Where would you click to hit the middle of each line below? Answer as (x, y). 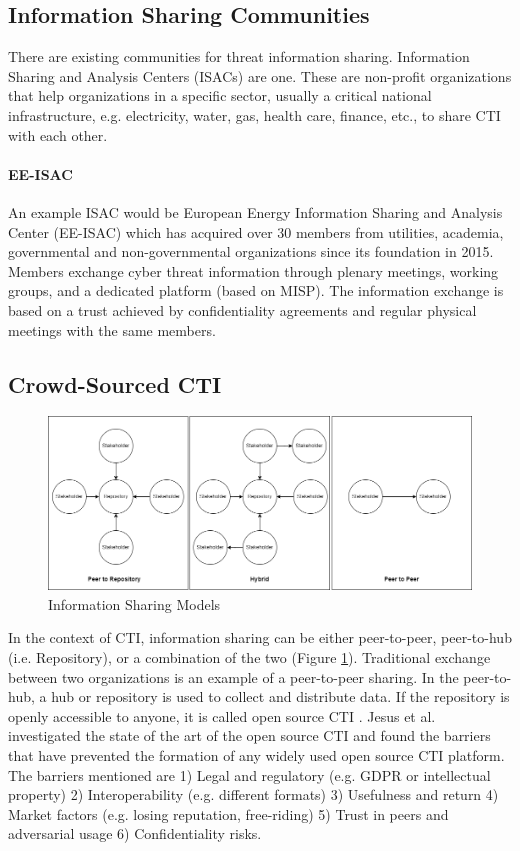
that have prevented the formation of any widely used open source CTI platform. (256, 754)
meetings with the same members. (112, 329)
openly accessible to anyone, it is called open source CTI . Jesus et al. (222, 715)
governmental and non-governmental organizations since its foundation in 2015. (251, 251)
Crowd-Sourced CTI (115, 383)
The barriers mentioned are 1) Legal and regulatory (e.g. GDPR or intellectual (249, 774)
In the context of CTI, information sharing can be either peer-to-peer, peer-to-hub (260, 637)
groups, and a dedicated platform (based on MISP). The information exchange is (256, 290)
